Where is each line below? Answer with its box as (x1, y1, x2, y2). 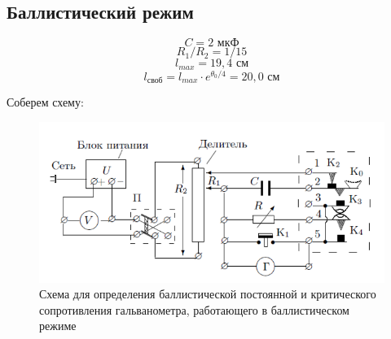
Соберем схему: (7, 93, 84, 111)
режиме (39, 317, 77, 334)
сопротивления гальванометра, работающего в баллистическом (39, 301, 349, 318)
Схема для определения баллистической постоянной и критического (39, 285, 376, 302)
